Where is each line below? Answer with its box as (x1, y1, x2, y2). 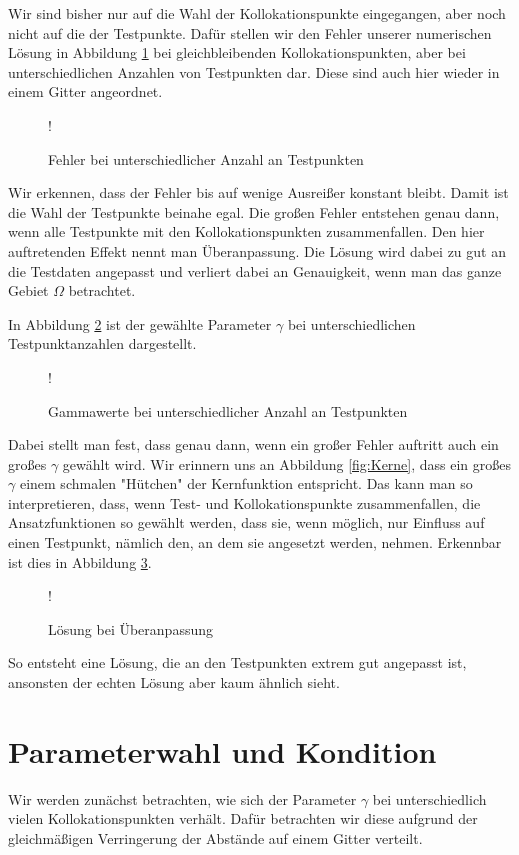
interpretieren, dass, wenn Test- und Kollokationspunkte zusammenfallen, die (8, 492, 481, 513)
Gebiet (8, 280, 49, 301)
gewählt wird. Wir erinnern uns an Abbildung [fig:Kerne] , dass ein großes (62, 453, 512, 474)
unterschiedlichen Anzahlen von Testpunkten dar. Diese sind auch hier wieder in (8, 61, 500, 82)
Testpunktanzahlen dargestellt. (8, 333, 197, 354)
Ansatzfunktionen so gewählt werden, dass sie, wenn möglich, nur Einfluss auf (8, 512, 485, 533)
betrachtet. (68, 280, 136, 301)
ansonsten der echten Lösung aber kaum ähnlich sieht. (8, 672, 340, 693)
